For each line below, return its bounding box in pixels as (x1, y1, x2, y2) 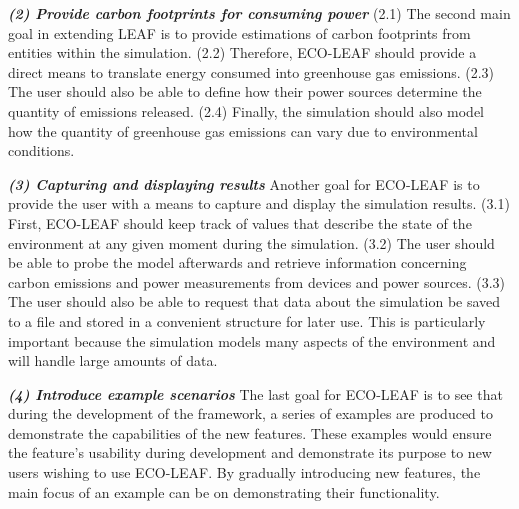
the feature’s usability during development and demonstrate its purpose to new (8, 442, 492, 463)
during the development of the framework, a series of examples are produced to (8, 403, 494, 424)
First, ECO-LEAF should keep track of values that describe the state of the (8, 212, 472, 233)
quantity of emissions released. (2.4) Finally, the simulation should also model (8, 100, 485, 121)
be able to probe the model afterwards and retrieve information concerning (8, 252, 467, 273)
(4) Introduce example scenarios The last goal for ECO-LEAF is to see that (8, 383, 503, 404)
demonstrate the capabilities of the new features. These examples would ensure (8, 422, 492, 443)
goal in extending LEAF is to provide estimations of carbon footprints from (8, 22, 471, 43)
